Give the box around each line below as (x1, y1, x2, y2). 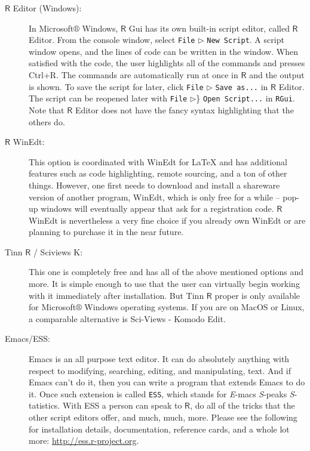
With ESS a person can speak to (62, 399, 182, 412)
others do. (29, 115, 65, 128)
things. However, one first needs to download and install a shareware (29, 178, 280, 191)
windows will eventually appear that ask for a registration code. (41, 202, 274, 215)
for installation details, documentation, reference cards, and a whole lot (29, 422, 290, 435)
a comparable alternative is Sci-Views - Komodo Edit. (29, 312, 226, 325)
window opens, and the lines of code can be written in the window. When (29, 45, 298, 57)
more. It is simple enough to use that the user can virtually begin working (29, 277, 300, 290)
